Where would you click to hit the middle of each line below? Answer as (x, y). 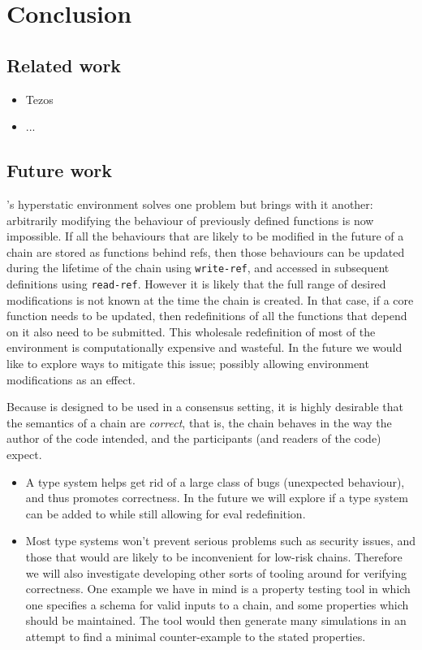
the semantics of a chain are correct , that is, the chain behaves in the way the (199, 422)
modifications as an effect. (71, 379)
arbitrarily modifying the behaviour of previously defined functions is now (190, 220)
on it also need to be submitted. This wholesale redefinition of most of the (191, 331)
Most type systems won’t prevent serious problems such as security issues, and (220, 541)
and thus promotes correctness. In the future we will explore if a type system (217, 498)
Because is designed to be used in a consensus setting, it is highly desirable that (205, 407)
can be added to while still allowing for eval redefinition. (166, 513)
